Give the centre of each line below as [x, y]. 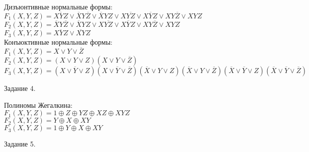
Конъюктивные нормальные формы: [58, 42]
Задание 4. [20, 88]
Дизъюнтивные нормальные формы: [58, 6]
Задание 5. [20, 144]
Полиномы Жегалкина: [38, 105]
